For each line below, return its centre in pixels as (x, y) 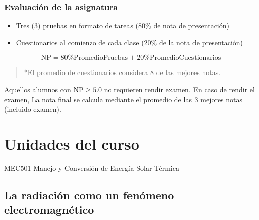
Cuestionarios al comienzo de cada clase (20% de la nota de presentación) (129, 42)
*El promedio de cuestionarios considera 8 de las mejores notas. (122, 72)
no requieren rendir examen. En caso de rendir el (179, 89)
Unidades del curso (72, 143)
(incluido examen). (33, 109)
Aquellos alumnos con (38, 89)
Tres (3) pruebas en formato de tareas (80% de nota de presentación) (122, 25)
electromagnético (49, 210)
